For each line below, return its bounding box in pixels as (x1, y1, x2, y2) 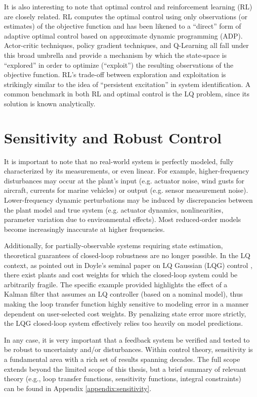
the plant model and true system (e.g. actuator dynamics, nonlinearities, (4, 204, 223, 215)
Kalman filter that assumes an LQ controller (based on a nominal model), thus (4, 289, 243, 299)
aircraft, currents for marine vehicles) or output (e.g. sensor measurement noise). (4, 185, 248, 195)
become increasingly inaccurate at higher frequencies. (4, 223, 165, 234)
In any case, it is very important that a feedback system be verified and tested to (4, 334, 250, 345)
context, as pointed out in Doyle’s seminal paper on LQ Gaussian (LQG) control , (4, 260, 253, 270)
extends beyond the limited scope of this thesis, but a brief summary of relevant (4, 363, 247, 374)
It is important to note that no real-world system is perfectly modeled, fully (4, 156, 234, 166)
